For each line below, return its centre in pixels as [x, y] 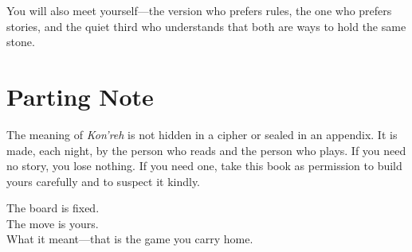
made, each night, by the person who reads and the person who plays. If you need [206, 150]
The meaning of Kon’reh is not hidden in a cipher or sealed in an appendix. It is [202, 134]
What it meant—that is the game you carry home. [130, 239]
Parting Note [80, 96]
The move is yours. [53, 223]
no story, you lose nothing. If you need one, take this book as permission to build [204, 166]
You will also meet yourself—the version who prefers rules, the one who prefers [199, 10]
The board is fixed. [53, 208]
